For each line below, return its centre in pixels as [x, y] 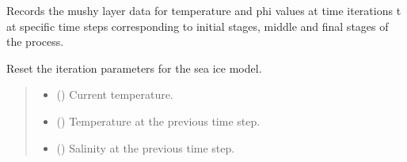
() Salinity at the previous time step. [146, 147]
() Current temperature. [115, 94]
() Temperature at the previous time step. [158, 121]
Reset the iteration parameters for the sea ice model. [134, 68]
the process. [35, 41]
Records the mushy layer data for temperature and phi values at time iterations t [204, 10]
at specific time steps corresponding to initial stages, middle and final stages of [198, 26]
